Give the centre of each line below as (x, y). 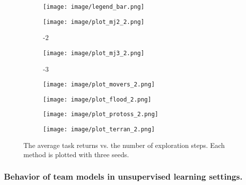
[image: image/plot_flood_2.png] (97, 99)
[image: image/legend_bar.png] (94, 7)
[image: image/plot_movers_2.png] (99, 85)
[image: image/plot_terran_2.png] (99, 130)
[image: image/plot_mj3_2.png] (94, 53)
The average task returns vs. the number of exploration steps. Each (124, 145)
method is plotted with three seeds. (76, 154)
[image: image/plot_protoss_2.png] (101, 114)
